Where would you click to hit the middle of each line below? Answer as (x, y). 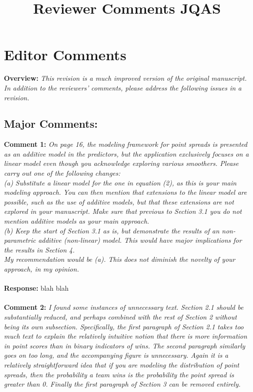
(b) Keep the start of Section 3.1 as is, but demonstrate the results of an (112, 230)
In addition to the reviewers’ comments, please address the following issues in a (123, 87)
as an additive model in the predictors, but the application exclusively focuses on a (126, 153)
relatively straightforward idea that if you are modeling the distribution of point (122, 364)
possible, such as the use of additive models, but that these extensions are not (119, 201)
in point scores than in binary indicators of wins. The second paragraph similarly (125, 345)
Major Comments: (51, 124)
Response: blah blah (36, 288)
